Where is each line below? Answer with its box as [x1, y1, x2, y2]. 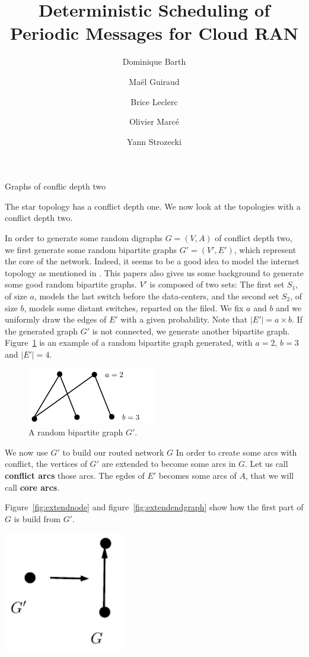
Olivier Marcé [129, 115, 180, 128]
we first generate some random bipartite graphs [5, 243, 177, 255]
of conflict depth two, [215, 232, 292, 244]
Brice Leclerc [130, 95, 178, 108]
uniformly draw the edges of [5, 313, 107, 326]
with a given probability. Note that [120, 313, 248, 326]
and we [276, 301, 302, 314]
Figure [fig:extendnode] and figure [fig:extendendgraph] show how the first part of [5, 501, 304, 513]
